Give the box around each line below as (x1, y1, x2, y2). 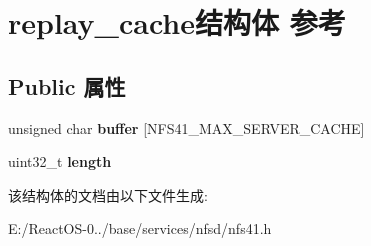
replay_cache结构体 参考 (8, 2, 346, 43)
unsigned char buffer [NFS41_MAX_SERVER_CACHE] (8, 117, 365, 138)
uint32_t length (8, 151, 112, 172)
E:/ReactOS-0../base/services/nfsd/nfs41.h (8, 218, 272, 239)
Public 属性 (8, 70, 126, 101)
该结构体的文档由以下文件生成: (8, 184, 208, 205)
